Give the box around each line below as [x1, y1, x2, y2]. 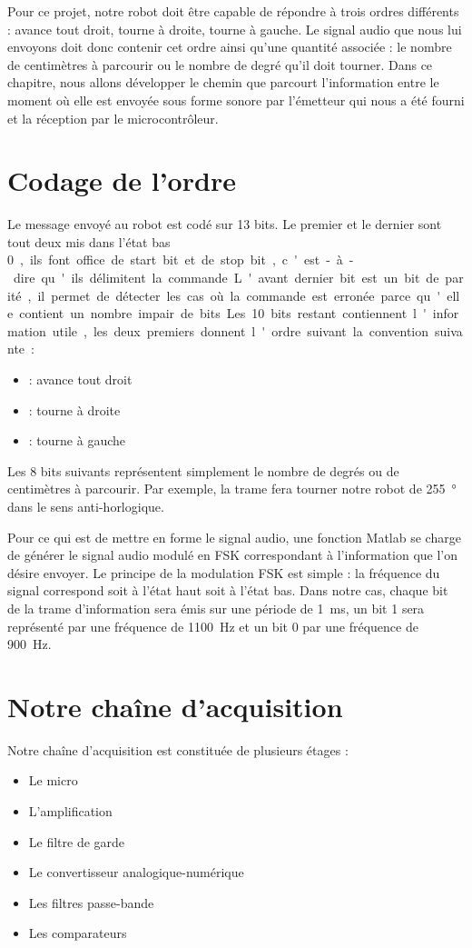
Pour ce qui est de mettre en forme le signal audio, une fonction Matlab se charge [7, 527, 461, 546]
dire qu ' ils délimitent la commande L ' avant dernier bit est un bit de [13, 268, 439, 287]
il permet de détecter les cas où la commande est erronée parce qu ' [37, 285, 441, 304]
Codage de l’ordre [7, 162, 236, 199]
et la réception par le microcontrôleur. [7, 108, 219, 127]
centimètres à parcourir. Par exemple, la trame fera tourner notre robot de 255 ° [7, 479, 457, 498]
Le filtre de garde [28, 832, 125, 851]
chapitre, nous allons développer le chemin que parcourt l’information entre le [7, 73, 439, 92]
